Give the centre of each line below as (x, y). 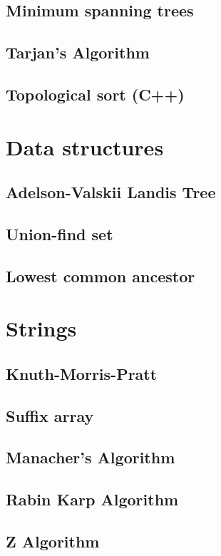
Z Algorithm (53, 541)
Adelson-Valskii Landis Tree (111, 192)
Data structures (85, 146)
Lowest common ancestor (101, 276)
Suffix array (50, 415)
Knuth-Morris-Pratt (82, 373)
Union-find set (60, 233)
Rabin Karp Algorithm (92, 499)
